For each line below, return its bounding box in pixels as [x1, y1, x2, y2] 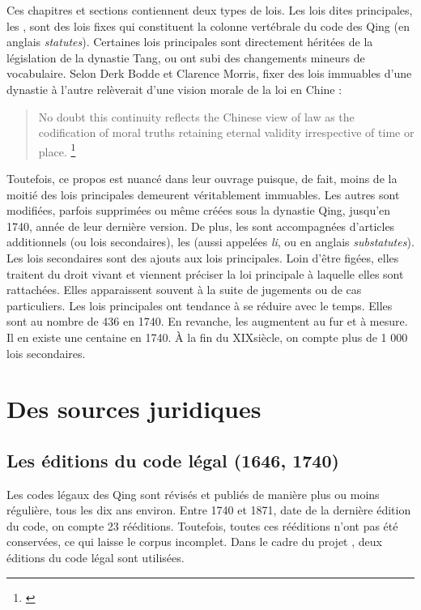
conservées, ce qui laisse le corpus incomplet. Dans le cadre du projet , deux [6, 533, 382, 550]
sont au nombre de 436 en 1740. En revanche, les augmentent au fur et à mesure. [6, 313, 408, 330]
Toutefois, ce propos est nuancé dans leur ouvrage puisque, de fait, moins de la [6, 170, 398, 186]
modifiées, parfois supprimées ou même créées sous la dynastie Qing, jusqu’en [6, 202, 391, 219]
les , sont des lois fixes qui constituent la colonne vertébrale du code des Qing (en [6, 17, 410, 34]
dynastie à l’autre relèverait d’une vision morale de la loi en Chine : [6, 80, 342, 97]
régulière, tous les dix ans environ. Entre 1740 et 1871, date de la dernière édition [6, 501, 411, 518]
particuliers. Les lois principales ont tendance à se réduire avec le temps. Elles [6, 296, 393, 314]
